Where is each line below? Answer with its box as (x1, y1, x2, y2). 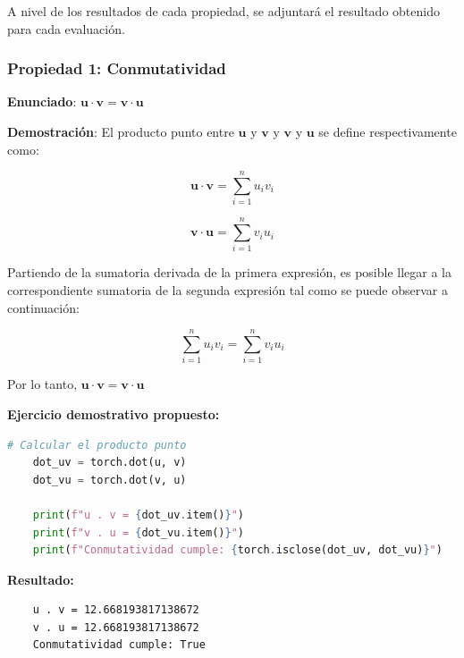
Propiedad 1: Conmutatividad (7, 57, 226, 80)
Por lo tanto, (7, 375, 78, 393)
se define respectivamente (318, 122, 457, 140)
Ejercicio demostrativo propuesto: (7, 404, 220, 423)
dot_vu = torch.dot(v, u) (32, 473, 187, 486)
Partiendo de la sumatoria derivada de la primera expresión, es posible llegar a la (7, 263, 451, 282)
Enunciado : (7, 92, 77, 111)
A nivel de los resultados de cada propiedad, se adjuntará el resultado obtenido (7, 2, 440, 20)
